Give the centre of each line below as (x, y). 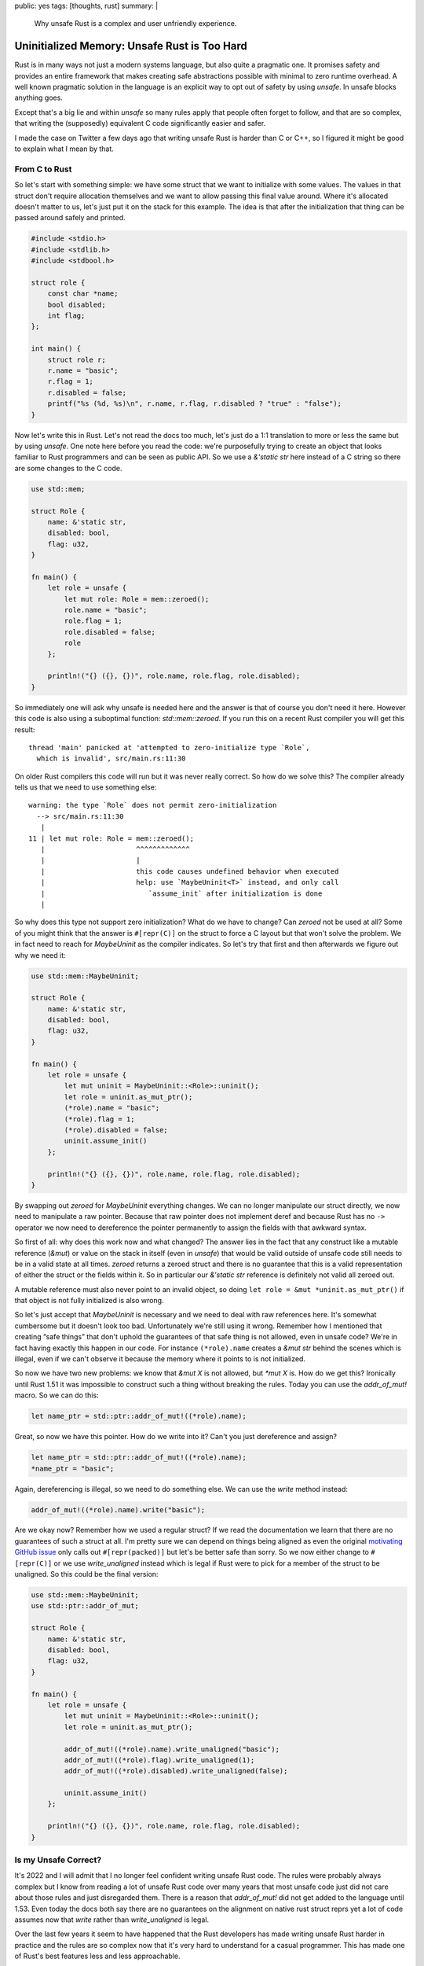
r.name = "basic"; (83, 371)
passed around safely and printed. (70, 218)
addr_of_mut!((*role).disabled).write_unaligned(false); (176, 1771)
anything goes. (38, 98)
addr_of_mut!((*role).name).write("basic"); (118, 1509)
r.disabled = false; (87, 392)
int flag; (66, 316)
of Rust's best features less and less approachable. (97, 1956)
